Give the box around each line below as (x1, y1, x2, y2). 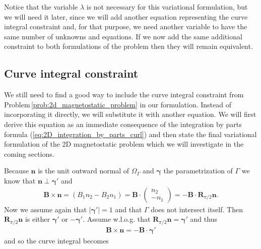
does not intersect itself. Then (151, 204, 243, 214)
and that (115, 204, 142, 214)
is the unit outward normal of (38, 165, 129, 176)
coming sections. (4, 148, 54, 159)
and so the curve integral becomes (4, 235, 109, 245)
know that (4, 175, 36, 185)
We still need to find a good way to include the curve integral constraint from (4, 89, 244, 100)
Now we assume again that (4, 204, 87, 214)
